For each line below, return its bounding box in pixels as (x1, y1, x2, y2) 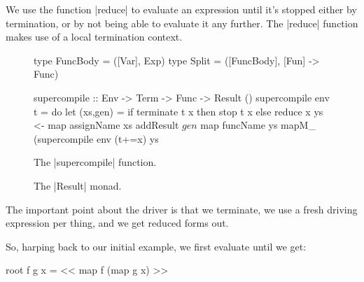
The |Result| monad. (34, 178, 122, 192)
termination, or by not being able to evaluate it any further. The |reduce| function (6, 15, 358, 30)
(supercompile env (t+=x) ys (34, 131, 159, 146)
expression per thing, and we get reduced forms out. (6, 216, 229, 230)
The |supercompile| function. (34, 155, 157, 169)
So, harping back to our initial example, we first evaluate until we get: (6, 239, 307, 253)
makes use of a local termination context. (6, 29, 183, 44)
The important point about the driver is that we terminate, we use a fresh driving (6, 202, 358, 216)
